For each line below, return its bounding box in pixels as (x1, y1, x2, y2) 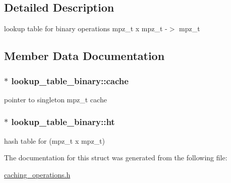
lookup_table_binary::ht (11, 115, 115, 128)
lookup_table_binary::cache (11, 74, 129, 87)
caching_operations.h (4, 169, 71, 179)
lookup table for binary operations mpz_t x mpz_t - (4, 23, 167, 34)
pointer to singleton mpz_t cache (4, 94, 107, 104)
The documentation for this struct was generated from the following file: (4, 152, 227, 163)
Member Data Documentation (4, 48, 165, 64)
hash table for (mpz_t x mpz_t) (4, 135, 105, 146)
